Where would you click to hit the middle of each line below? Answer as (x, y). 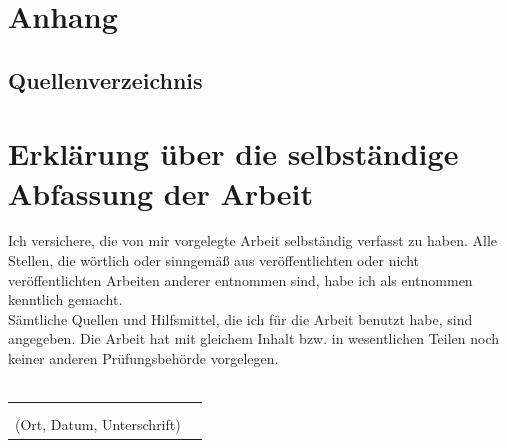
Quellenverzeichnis (105, 79)
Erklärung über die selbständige (233, 153)
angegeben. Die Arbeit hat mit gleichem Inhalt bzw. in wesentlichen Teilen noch (254, 338)
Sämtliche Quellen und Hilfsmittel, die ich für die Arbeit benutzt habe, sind (240, 318)
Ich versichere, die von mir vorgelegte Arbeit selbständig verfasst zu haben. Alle (253, 240)
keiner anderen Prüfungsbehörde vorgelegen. (143, 358)
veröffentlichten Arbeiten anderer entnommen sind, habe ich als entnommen (240, 279)
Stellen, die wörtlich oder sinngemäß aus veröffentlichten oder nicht (213, 260)
